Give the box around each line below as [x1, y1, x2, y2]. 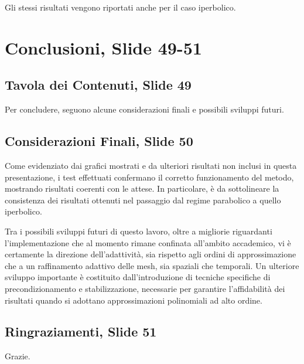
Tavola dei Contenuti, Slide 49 [5, 76, 192, 94]
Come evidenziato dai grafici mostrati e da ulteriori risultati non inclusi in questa [5, 159, 297, 171]
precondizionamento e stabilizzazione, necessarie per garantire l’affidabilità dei [5, 282, 285, 294]
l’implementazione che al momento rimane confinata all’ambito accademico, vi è [5, 236, 291, 249]
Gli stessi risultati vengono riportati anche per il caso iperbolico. [5, 1, 236, 13]
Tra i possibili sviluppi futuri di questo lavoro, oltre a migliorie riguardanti [5, 224, 272, 237]
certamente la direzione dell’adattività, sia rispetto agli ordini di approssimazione [5, 248, 296, 260]
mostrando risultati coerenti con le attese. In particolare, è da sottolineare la [5, 182, 279, 195]
